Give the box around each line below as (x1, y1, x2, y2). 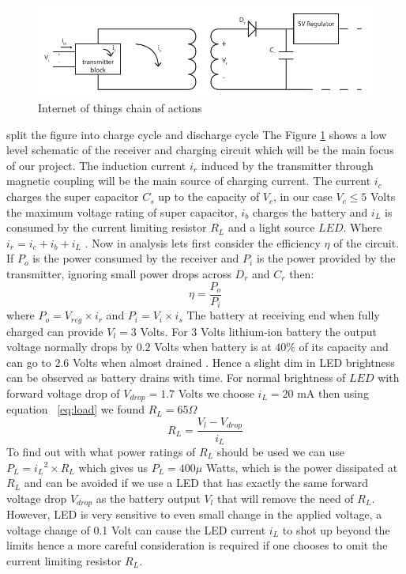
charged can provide (6, 323, 103, 339)
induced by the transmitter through (201, 157, 374, 173)
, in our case (273, 188, 333, 205)
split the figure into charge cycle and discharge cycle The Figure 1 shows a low (6, 126, 387, 142)
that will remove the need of (216, 489, 354, 506)
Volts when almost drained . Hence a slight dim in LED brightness (73, 353, 395, 370)
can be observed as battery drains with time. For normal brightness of (6, 369, 346, 386)
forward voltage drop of (6, 384, 120, 401)
